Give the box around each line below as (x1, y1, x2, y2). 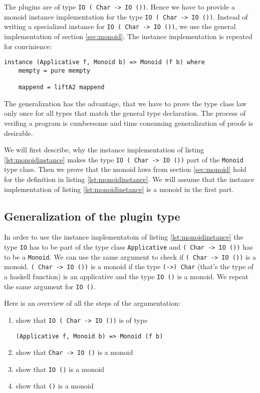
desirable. (4, 127, 33, 138)
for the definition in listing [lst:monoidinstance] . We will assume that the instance (4, 174, 254, 184)
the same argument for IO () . (4, 281, 96, 291)
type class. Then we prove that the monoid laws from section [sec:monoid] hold (4, 164, 246, 174)
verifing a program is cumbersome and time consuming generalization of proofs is (4, 117, 253, 128)
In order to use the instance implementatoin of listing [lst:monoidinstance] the (4, 232, 243, 242)
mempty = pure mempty (18, 67, 90, 74)
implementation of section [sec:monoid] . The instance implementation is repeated (4, 31, 252, 41)
